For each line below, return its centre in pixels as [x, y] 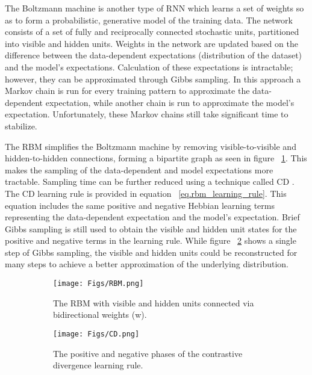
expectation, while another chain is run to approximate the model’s [170, 102]
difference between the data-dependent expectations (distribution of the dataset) [154, 55]
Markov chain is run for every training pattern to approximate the [127, 91]
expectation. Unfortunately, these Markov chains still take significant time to [147, 114]
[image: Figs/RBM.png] [98, 284]
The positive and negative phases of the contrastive [148, 353]
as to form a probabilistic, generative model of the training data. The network [149, 20]
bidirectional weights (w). [100, 315]
